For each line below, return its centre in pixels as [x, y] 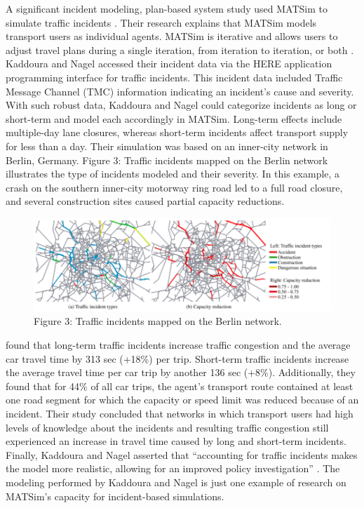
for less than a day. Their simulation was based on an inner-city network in [167, 146]
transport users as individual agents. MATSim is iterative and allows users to [172, 36]
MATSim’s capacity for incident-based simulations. [115, 496]
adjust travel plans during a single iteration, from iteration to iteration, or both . [180, 49]
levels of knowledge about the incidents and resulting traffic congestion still [167, 427]
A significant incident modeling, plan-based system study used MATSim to [167, 8]
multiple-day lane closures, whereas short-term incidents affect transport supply [177, 132]
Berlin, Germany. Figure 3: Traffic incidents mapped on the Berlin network [167, 160]
